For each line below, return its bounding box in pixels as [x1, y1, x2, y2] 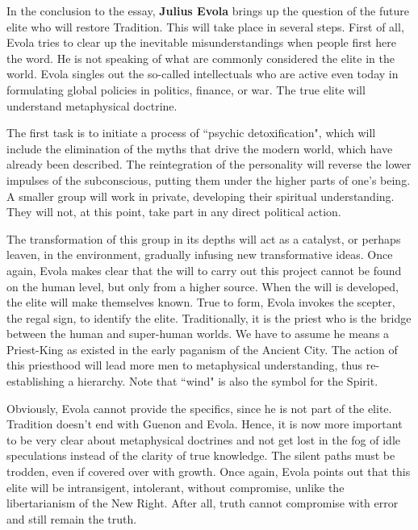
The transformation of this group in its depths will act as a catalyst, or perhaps [6, 230, 401, 247]
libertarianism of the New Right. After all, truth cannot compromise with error [6, 495, 399, 511]
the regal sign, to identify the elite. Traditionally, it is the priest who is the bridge [6, 309, 412, 326]
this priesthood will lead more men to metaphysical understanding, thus [6, 357, 363, 374]
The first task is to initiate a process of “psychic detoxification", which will [6, 124, 376, 141]
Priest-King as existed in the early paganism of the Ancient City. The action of [6, 340, 398, 357]
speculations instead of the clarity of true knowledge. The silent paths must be [6, 447, 395, 464]
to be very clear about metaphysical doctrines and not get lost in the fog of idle [6, 431, 401, 448]
